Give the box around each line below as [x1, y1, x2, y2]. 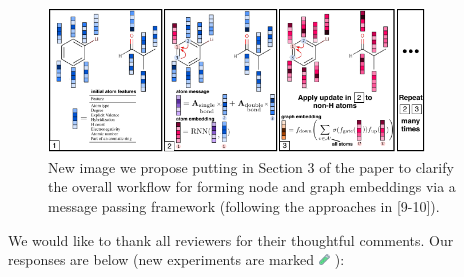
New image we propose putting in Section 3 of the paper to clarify [48, 156, 454, 177]
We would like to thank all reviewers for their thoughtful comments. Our [8, 229, 454, 250]
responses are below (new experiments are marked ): [8, 249, 345, 270]
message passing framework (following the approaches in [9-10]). [48, 196, 440, 216]
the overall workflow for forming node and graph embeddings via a [48, 176, 456, 197]
